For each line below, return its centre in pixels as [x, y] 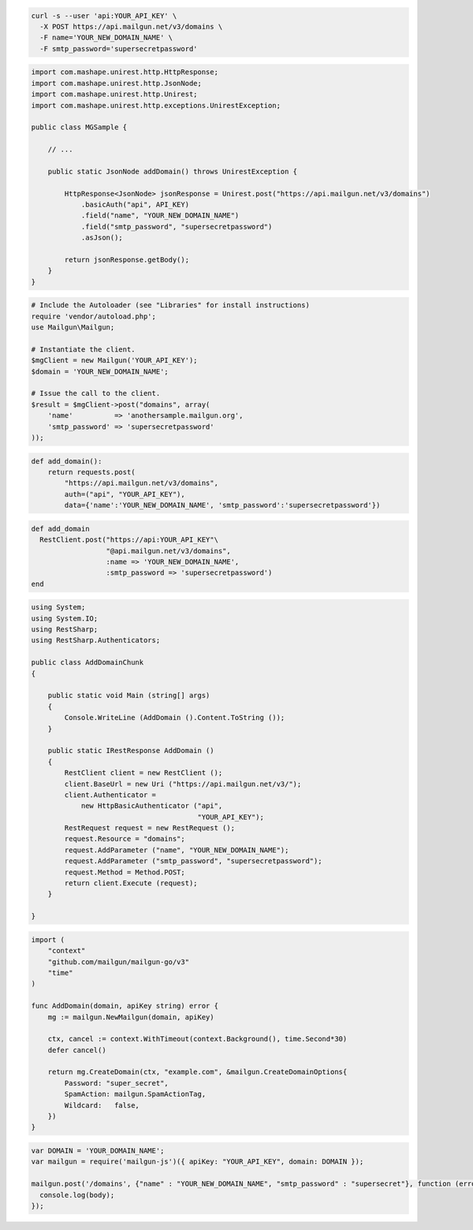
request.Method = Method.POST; [125, 872]
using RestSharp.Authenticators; [96, 640]
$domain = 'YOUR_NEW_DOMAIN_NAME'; [100, 371]
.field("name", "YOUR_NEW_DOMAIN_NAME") [160, 216]
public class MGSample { [79, 127]
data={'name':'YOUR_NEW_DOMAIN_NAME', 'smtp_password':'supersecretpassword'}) [222, 505]
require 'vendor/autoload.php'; [94, 316]
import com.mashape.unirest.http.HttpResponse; [125, 72]
